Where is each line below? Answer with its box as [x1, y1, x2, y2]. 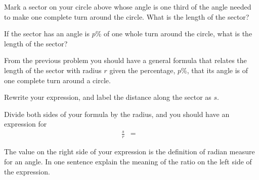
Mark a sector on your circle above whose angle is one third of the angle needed [4, 2, 251, 12]
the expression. [4, 166, 50, 176]
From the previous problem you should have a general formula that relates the [4, 55, 247, 66]
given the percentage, [109, 65, 176, 75]
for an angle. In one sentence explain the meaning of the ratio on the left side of [4, 156, 252, 166]
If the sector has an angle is [4, 28, 90, 39]
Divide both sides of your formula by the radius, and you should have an [4, 108, 230, 119]
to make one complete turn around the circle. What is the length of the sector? [4, 11, 249, 22]
